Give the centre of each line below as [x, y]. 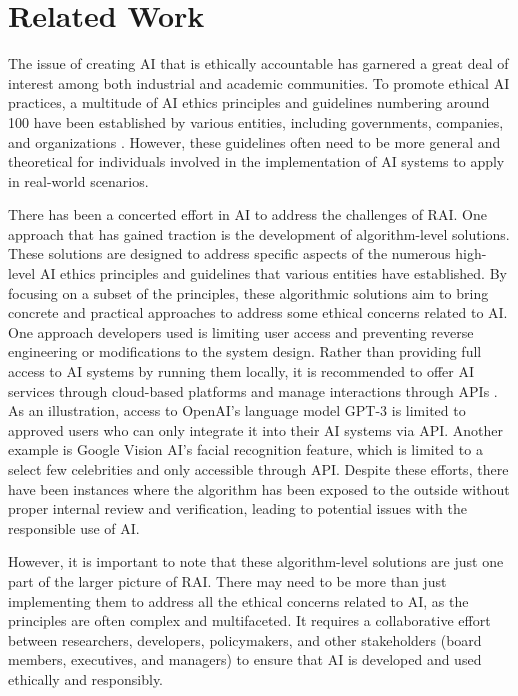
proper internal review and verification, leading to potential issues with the [237, 508]
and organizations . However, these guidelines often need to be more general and [254, 141]
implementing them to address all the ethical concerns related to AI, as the [238, 600]
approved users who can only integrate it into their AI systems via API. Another [256, 429]
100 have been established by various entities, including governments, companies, [256, 121]
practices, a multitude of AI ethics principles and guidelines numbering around [249, 102]
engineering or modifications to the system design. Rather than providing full [245, 351]
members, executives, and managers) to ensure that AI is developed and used [245, 659]
